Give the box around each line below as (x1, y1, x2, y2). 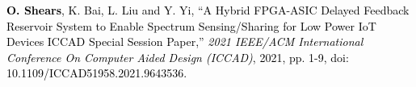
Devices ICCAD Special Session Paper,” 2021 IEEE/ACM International (6, 33, 363, 50)
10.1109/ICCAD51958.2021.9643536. (6, 64, 187, 81)
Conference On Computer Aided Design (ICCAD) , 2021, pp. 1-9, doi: (6, 48, 349, 65)
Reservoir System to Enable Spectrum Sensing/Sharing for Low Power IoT (6, 17, 376, 34)
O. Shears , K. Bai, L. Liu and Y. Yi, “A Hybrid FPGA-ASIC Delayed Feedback (6, 2, 410, 18)
